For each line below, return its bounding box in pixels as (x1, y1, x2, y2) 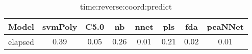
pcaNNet (207, 21, 244, 32)
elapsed (8, 36, 34, 47)
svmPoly (42, 21, 78, 32)
